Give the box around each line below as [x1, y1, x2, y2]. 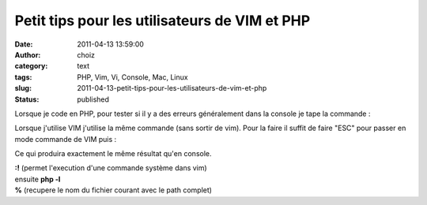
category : [14, 61, 48, 71]
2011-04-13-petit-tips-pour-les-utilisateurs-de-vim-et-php [77, 84, 267, 93]
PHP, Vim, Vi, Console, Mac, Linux [77, 72, 189, 82]
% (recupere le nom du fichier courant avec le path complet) [14, 185, 213, 195]
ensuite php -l [14, 174, 61, 184]
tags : [14, 72, 32, 82]
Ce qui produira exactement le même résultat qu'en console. [14, 149, 213, 158]
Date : [14, 39, 33, 49]
